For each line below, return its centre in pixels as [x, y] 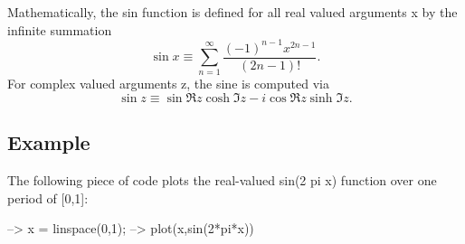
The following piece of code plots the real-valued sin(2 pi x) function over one [222, 180]
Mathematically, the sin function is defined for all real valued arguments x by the [232, 12]
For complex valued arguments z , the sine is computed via [168, 84]
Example [49, 142]
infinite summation [60, 29]
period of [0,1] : [48, 197]
